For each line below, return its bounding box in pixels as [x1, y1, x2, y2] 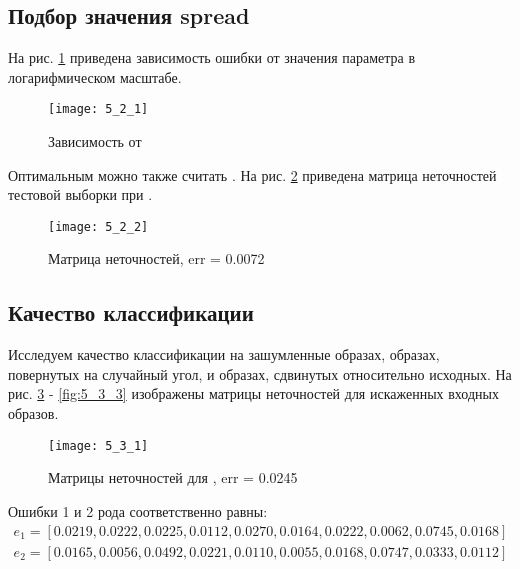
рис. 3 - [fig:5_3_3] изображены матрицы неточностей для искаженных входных [8, 383, 499, 404]
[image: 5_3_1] [48, 438, 149, 453]
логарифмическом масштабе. [8, 66, 182, 87]
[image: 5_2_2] [48, 219, 149, 234]
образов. [8, 403, 59, 424]
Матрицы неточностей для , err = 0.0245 [48, 467, 298, 488]
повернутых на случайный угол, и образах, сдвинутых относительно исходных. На [8, 363, 512, 384]
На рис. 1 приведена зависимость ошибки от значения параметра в [8, 47, 416, 68]
